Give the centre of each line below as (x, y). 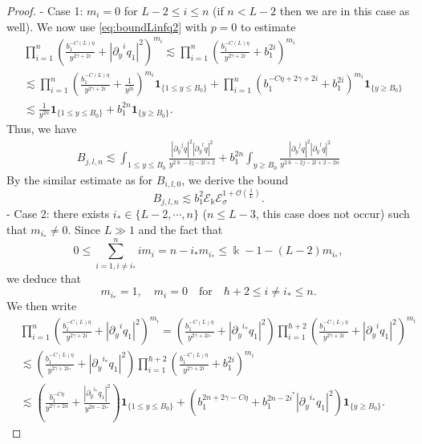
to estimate (268, 26)
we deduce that (44, 278)
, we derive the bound (235, 179)
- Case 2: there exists (58, 214)
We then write (42, 306)
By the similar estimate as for (80, 179)
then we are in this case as (345, 10)
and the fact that (181, 229)
